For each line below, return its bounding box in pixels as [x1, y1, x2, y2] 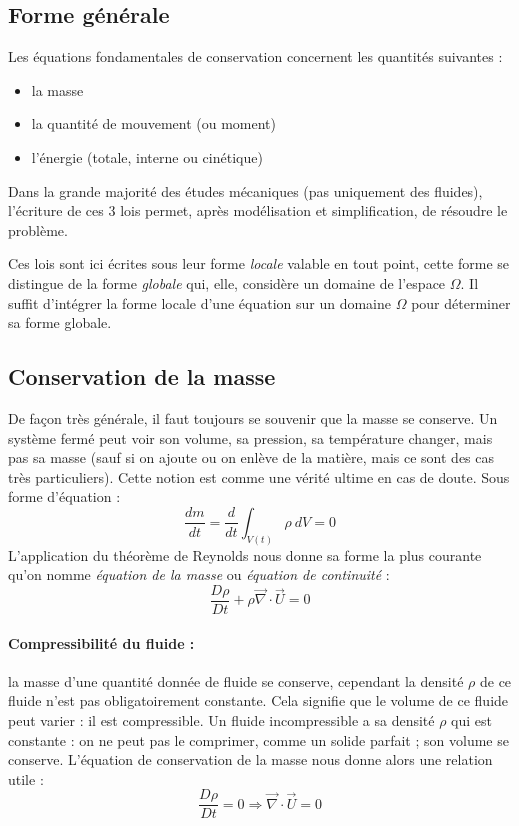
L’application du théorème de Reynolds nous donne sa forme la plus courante [8, 544, 482, 565]
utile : [8, 768, 44, 789]
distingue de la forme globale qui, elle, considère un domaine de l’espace [8, 272, 446, 293]
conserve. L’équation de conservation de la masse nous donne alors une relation [8, 749, 493, 770]
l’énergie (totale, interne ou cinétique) [31, 146, 263, 167]
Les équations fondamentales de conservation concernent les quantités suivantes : [8, 46, 503, 67]
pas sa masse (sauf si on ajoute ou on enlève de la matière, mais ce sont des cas [8, 447, 495, 468]
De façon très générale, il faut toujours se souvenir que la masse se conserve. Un [8, 407, 498, 428]
